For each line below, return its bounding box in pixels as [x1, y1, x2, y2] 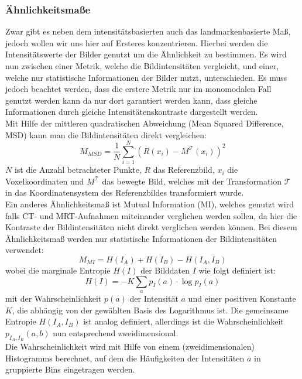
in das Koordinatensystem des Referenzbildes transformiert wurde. [5, 186, 244, 199]
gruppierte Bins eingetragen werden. [5, 363, 135, 375]
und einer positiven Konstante [188, 292, 296, 305]
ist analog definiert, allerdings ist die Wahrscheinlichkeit [83, 315, 284, 327]
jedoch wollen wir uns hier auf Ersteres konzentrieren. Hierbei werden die [5, 36, 268, 49]
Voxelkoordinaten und [5, 175, 84, 187]
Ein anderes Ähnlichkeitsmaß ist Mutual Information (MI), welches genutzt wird [5, 198, 294, 210]
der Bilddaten [140, 264, 190, 276]
